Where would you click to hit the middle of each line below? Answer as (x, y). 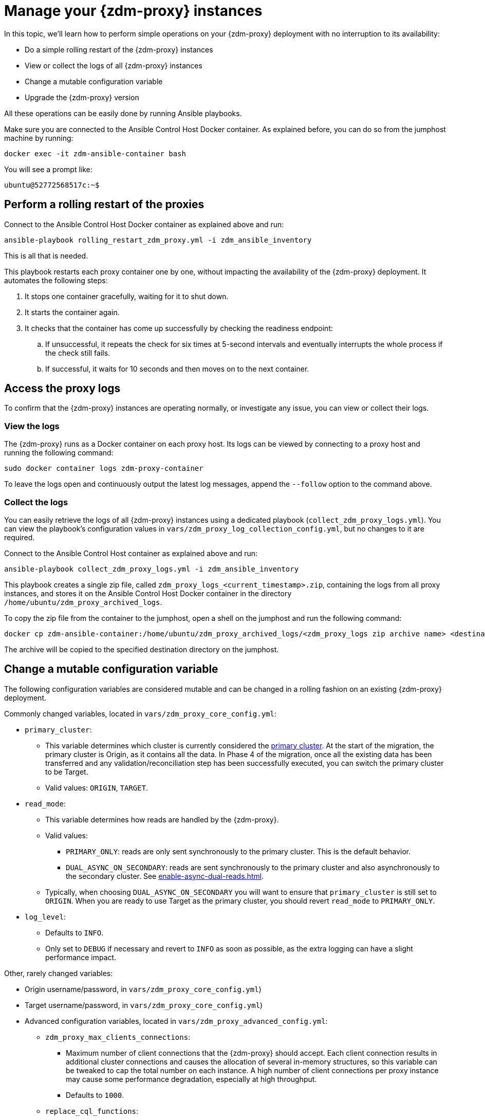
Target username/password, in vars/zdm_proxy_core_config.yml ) (144, 1005)
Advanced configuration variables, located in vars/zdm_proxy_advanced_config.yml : (176, 1021)
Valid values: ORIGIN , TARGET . (97, 787)
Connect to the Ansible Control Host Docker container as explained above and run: (144, 224)
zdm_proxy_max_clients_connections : (118, 1037)
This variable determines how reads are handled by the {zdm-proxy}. (162, 819)
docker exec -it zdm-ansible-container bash (95, 153)
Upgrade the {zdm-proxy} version (82, 97)
